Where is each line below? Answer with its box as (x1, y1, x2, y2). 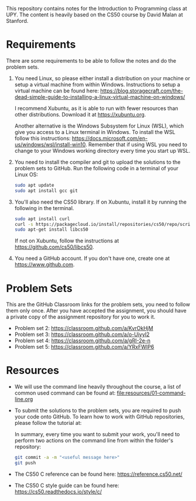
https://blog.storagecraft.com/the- (100, 87, 183, 94)
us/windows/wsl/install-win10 (14, 140, 86, 148)
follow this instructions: (14, 135, 71, 142)
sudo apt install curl (14, 216, 70, 222)
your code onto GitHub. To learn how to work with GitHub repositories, (14, 413, 185, 420)
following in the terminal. (14, 204, 74, 211)
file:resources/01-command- (116, 389, 186, 397)
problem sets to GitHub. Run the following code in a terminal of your (14, 164, 178, 171)
